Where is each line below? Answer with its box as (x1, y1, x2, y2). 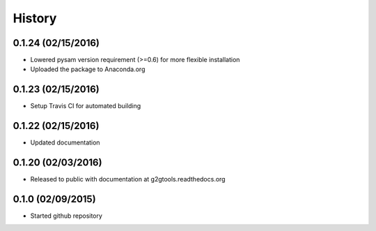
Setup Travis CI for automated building (30, 102, 141, 110)
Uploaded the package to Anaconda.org (30, 65, 146, 73)
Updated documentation (30, 138, 100, 147)
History (13, 10, 57, 26)
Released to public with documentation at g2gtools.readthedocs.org (30, 175, 226, 184)
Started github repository (30, 211, 102, 220)
